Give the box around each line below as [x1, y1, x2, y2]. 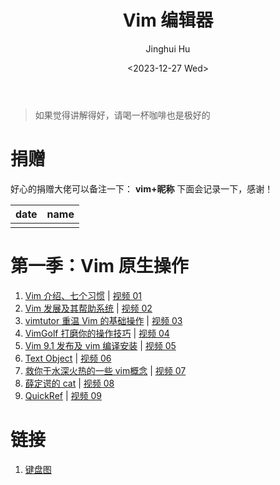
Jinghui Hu [145, 42, 191, 55]
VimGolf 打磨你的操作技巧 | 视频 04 [24, 327, 170, 339]
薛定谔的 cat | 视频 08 [24, 377, 115, 389]
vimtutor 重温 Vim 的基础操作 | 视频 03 [24, 314, 183, 326]
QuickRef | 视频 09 [24, 389, 102, 401]
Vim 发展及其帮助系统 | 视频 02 [24, 302, 153, 314]
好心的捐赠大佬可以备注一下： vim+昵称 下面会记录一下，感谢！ [10, 182, 274, 195]
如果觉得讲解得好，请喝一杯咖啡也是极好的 [34, 109, 211, 121]
